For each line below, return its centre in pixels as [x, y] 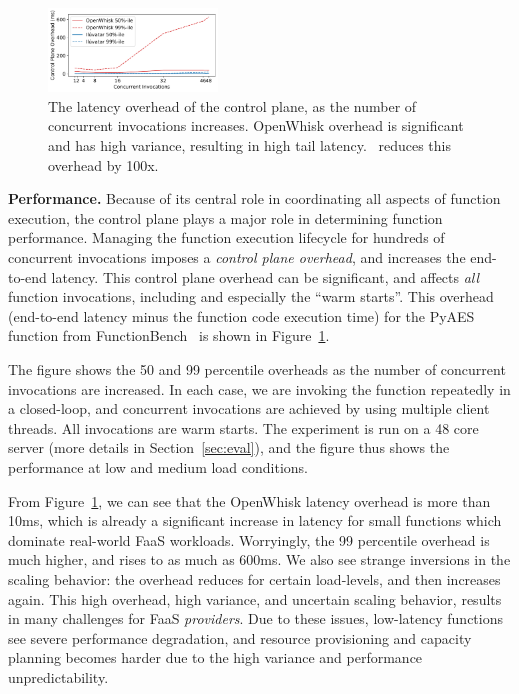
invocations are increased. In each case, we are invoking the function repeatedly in [259, 388]
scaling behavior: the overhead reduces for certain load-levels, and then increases [254, 578]
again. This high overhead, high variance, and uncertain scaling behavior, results [255, 598]
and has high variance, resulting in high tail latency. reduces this [249, 145]
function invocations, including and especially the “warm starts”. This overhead [251, 296]
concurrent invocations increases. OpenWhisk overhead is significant [256, 125]
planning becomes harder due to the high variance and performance [215, 657]
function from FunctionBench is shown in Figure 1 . [169, 335]
